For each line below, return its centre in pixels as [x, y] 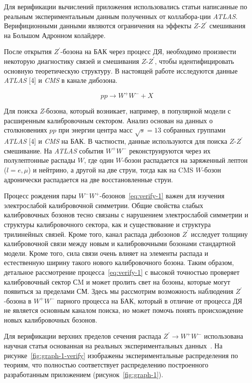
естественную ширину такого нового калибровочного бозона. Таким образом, [119, 262]
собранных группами [194, 130]
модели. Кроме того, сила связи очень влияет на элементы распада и [106, 253]
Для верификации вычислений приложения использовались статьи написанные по [126, 6]
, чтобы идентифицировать [195, 61]
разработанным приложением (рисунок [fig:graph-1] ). [84, 374]
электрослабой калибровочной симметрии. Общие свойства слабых [104, 205]
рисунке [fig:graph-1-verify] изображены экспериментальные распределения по [121, 355]
